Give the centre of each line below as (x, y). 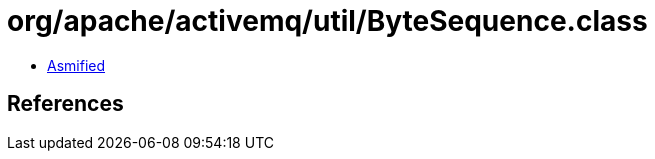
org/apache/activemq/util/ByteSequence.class (327, 21)
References (65, 104)
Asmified (76, 65)
